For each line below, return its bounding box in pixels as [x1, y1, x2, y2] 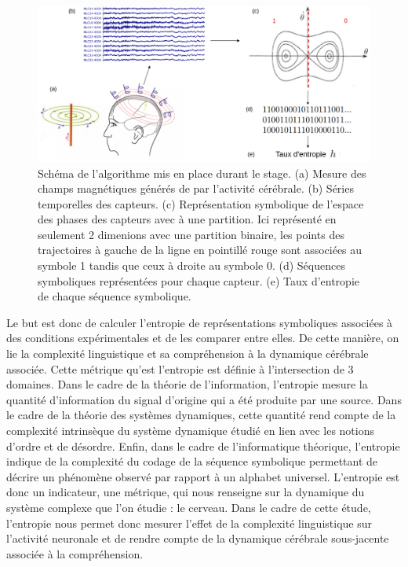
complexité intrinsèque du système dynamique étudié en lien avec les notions [6, 422, 374, 439]
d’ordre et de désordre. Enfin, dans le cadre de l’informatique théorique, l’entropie [6, 437, 400, 454]
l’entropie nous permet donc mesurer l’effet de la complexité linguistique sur [6, 514, 372, 531]
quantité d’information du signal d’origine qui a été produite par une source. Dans [6, 391, 402, 407]
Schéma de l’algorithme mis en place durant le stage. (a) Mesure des [38, 164, 366, 181]
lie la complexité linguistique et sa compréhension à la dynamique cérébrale [6, 345, 369, 362]
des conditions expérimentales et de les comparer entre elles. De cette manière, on [6, 330, 399, 346]
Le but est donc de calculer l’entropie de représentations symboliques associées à [6, 314, 393, 330]
